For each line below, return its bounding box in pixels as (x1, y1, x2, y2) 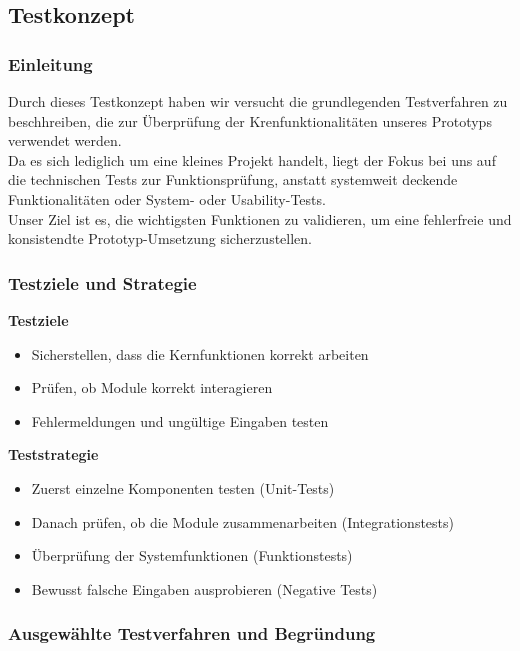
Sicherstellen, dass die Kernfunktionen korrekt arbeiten (31, 343, 369, 364)
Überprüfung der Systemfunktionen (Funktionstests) (31, 545, 353, 566)
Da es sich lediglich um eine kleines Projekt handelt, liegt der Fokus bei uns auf (8, 149, 496, 170)
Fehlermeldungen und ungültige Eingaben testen (31, 410, 329, 431)
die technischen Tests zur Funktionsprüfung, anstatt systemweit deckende (8, 169, 458, 190)
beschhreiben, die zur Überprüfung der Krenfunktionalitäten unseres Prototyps (8, 110, 492, 131)
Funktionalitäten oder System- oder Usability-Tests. (8, 188, 326, 209)
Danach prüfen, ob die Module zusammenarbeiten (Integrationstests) (31, 511, 454, 532)
